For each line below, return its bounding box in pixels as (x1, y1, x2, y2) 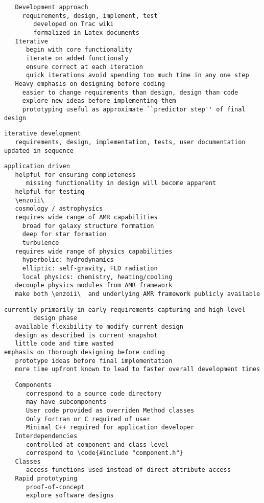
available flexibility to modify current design (15, 323, 183, 330)
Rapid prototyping (15, 475, 78, 483)
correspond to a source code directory (26, 390, 161, 397)
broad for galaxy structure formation (22, 222, 154, 230)
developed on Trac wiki (33, 20, 114, 28)
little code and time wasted (15, 340, 114, 348)
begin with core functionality (26, 46, 132, 54)
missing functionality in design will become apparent (26, 179, 217, 187)
